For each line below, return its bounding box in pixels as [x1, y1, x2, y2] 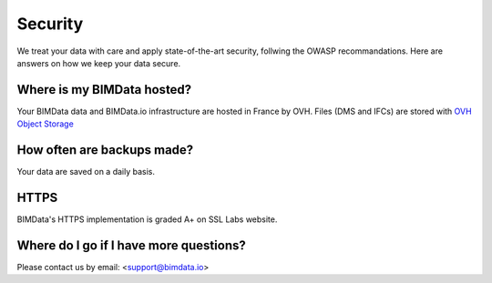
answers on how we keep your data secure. [16, 57, 181, 68]
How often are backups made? [16, 142, 194, 158]
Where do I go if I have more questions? [16, 238, 246, 253]
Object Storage [16, 118, 75, 129]
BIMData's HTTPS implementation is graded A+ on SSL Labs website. [16, 214, 278, 225]
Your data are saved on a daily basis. [16, 167, 155, 177]
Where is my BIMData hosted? [16, 82, 192, 97]
